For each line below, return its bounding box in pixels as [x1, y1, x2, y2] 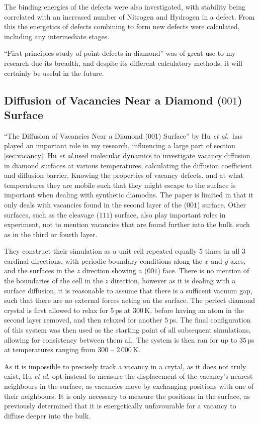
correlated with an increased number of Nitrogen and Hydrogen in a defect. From [4, 11, 255, 22]
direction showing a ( [82, 265, 147, 276]
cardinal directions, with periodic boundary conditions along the [4, 255, 202, 266]
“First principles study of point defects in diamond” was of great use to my [4, 48, 236, 58]
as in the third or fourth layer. [4, 229, 98, 239]
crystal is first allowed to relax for [4, 304, 108, 315]
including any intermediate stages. [4, 31, 110, 41]
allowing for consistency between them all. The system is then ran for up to [4, 334, 237, 345]
